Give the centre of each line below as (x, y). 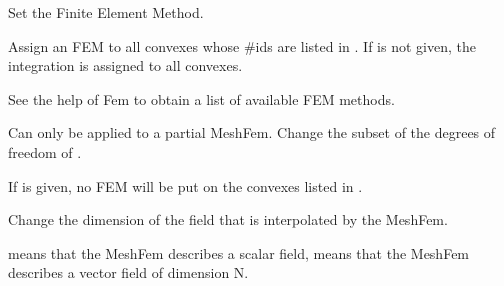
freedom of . (45, 151)
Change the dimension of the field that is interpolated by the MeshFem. (228, 219)
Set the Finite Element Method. (106, 12)
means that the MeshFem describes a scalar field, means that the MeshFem (239, 252)
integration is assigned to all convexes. (125, 65)
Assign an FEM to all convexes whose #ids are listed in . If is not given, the (242, 45)
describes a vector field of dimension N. (128, 272)
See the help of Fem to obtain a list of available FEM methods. (201, 98)
